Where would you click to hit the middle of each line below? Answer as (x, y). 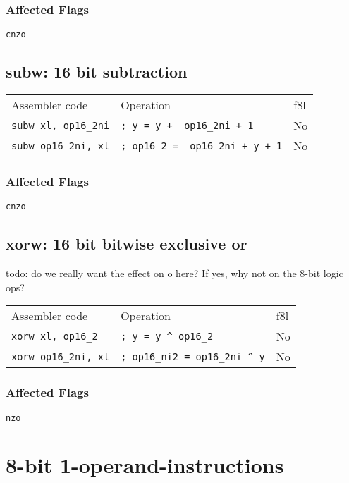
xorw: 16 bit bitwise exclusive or (127, 244)
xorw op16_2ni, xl (61, 356)
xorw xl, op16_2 (55, 336)
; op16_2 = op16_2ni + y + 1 (202, 146)
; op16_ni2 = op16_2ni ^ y (193, 356)
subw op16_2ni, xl (61, 146)
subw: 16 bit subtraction (97, 72)
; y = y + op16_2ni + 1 (187, 125)
